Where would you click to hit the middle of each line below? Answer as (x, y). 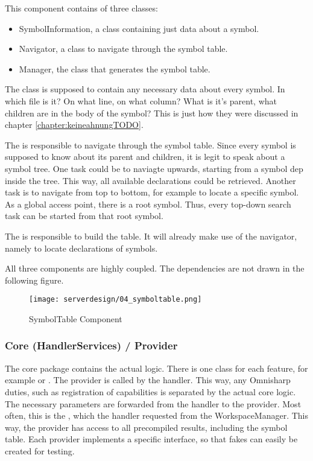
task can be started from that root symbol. (84, 216)
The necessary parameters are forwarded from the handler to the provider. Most (153, 403)
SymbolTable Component (76, 318)
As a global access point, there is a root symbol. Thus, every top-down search (148, 204)
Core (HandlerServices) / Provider (91, 345)
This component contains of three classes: (81, 8)
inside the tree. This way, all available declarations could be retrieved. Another (150, 180)
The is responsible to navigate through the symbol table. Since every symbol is (150, 145)
